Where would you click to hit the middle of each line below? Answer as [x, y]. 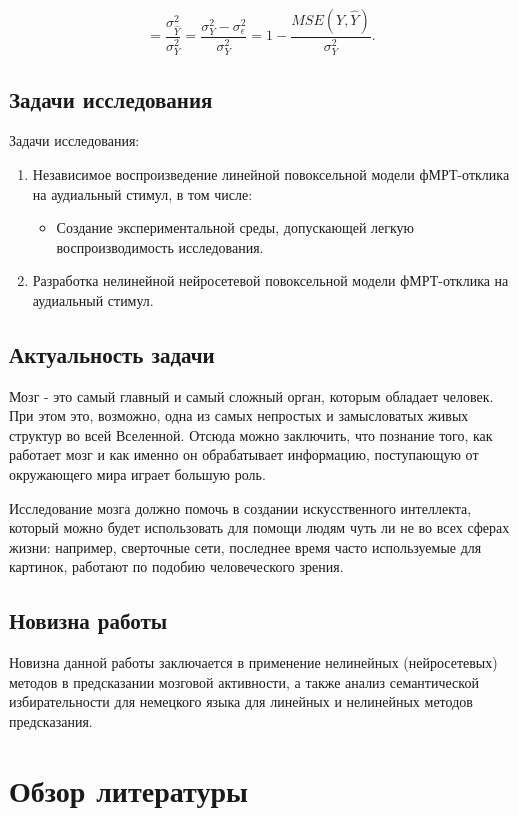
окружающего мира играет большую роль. [137, 474]
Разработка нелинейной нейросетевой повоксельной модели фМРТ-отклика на [270, 280]
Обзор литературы [128, 789]
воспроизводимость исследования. [160, 246]
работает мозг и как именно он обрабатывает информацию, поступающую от [244, 454]
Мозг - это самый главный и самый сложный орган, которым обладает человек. [251, 395]
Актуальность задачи [112, 353]
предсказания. [51, 721]
